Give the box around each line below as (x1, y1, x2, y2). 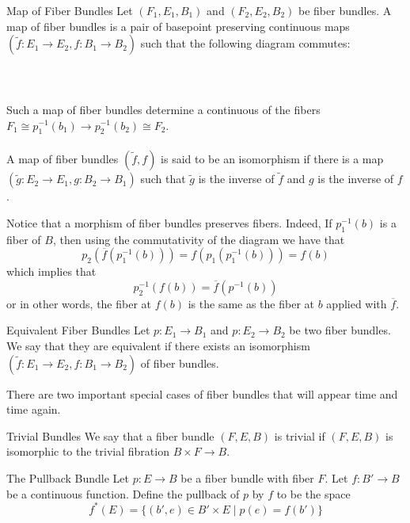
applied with (326, 295, 387, 311)
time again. (6, 401, 61, 418)
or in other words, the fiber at (6, 295, 152, 311)
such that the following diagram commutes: (140, 35, 351, 52)
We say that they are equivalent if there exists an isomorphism (6, 337, 310, 353)
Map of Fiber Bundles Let (6, 2, 133, 18)
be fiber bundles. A (298, 2, 392, 18)
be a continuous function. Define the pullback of (6, 485, 240, 502)
